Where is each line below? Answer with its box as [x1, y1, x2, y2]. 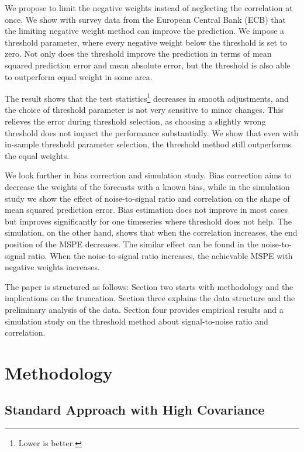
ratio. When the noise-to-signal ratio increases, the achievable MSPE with [27, 249, 293, 261]
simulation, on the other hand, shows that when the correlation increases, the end [5, 226, 298, 239]
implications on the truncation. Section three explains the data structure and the [5, 292, 295, 304]
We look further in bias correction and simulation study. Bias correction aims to [5, 169, 292, 181]
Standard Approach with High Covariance [5, 401, 265, 419]
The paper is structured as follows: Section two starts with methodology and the [5, 280, 293, 292]
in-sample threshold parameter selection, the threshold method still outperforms [5, 138, 292, 150]
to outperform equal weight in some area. [5, 70, 153, 82]
